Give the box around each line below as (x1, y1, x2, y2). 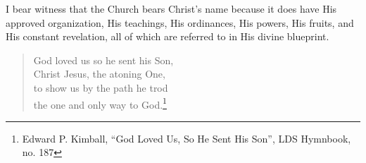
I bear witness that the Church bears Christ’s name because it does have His (6, 1, 337, 16)
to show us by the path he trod (33, 80, 168, 95)
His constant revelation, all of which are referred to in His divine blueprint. (6, 29, 329, 44)
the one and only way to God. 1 (33, 95, 167, 111)
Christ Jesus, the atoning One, (33, 66, 165, 81)
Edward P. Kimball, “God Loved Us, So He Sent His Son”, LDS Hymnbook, (22, 131, 351, 145)
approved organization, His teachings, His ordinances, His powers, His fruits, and (6, 15, 354, 30)
